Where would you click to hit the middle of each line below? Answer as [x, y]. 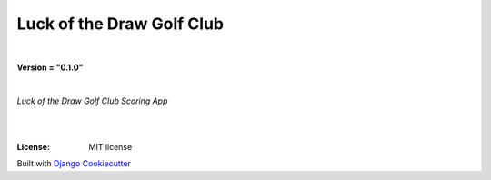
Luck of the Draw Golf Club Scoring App [92, 101]
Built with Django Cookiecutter [74, 164]
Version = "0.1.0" [50, 67]
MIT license [110, 146]
